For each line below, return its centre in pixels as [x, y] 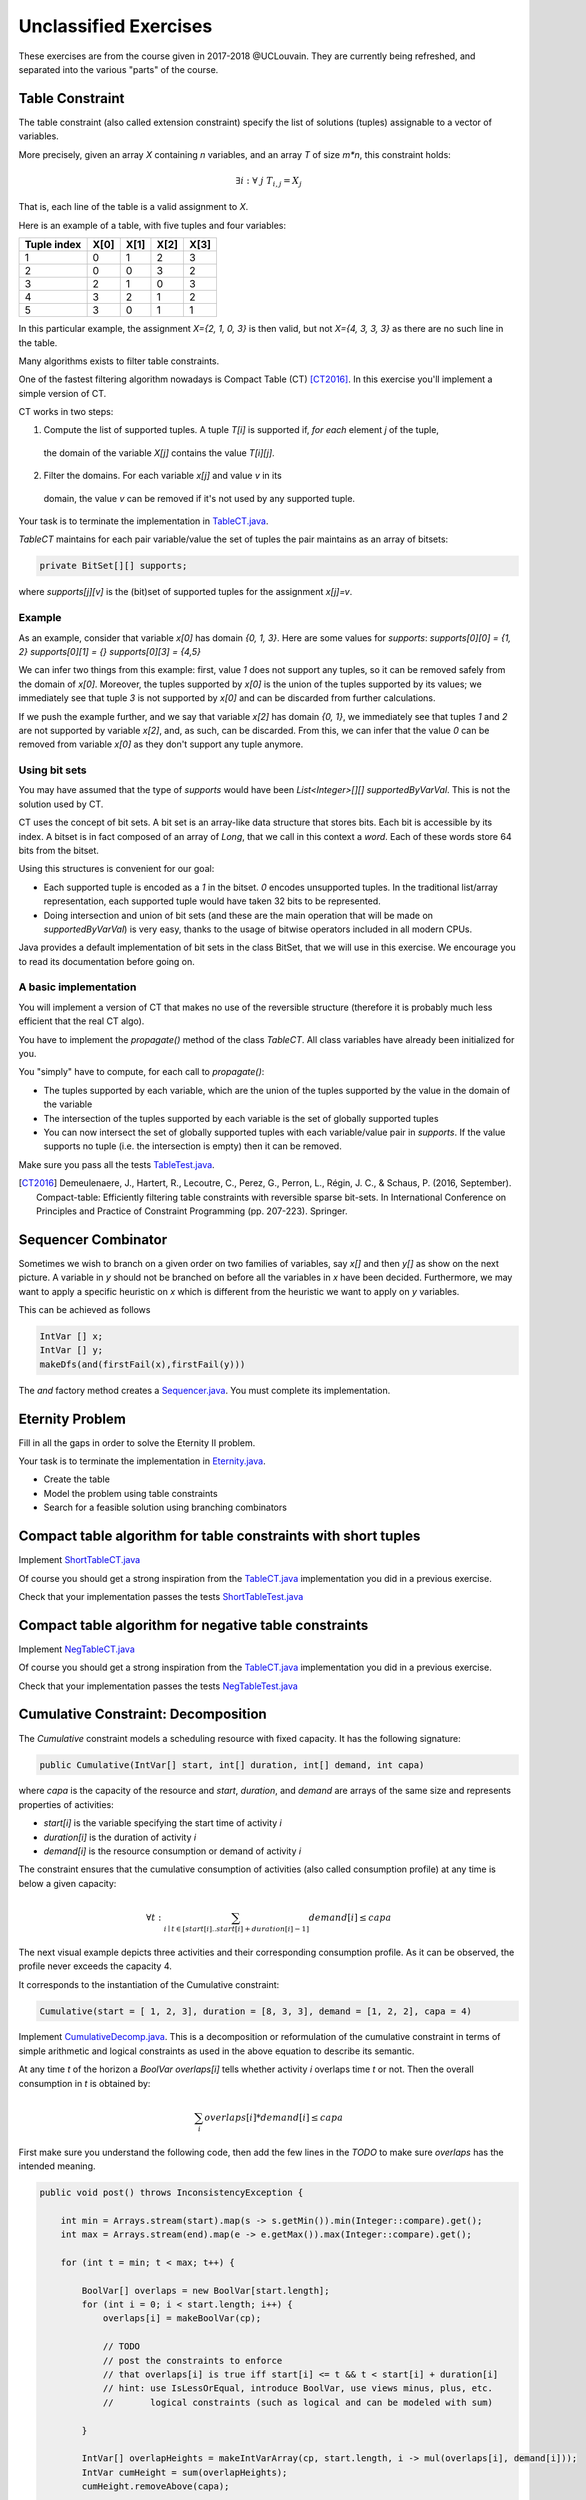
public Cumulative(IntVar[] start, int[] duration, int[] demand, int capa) [232, 1764]
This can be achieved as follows [84, 1310]
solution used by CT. [61, 804]
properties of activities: [66, 1804]
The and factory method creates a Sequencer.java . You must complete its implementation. [204, 1390]
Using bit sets [52, 770]
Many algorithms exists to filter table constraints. [119, 361]
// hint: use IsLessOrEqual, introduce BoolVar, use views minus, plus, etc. [298, 2388]
